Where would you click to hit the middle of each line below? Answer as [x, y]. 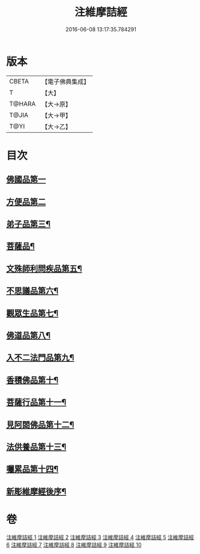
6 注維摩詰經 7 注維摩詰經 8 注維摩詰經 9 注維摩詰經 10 [74, 544]
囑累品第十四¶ [32, 469]
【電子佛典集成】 [66, 82]
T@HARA [23, 104]
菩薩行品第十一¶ [36, 402]
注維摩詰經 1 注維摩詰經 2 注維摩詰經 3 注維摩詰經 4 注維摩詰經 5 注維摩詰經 [100, 537]
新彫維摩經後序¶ [36, 491]
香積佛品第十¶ [32, 380]
